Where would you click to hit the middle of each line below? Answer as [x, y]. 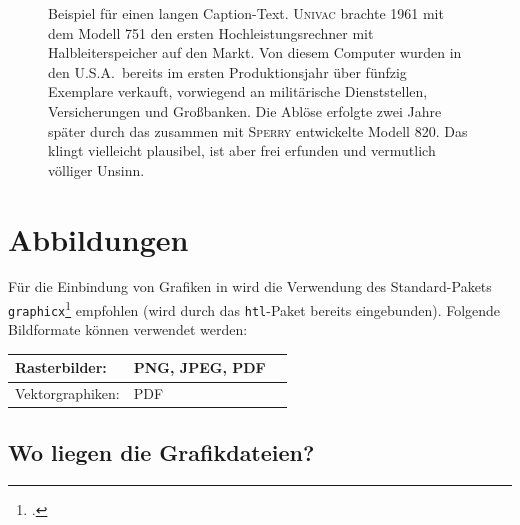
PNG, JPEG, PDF [199, 367]
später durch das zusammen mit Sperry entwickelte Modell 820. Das [258, 130]
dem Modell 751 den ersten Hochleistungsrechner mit [211, 32]
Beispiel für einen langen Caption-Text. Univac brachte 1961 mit [246, 13]
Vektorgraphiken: [67, 393]
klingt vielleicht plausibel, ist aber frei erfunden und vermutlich [242, 150]
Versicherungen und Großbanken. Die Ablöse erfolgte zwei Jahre [245, 110]
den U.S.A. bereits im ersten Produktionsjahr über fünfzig [227, 71]
